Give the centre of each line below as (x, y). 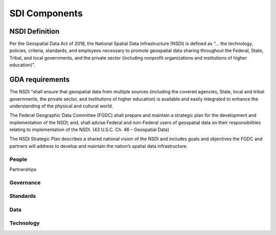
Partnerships (23, 169)
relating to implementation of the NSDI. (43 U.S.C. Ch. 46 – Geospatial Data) (89, 129)
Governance (25, 182)
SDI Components (46, 13)
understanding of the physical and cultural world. (61, 106)
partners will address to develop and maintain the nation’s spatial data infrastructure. (98, 146)
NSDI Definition (34, 31)
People (18, 159)
